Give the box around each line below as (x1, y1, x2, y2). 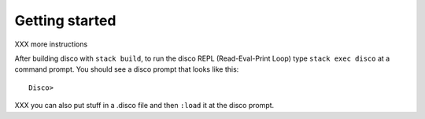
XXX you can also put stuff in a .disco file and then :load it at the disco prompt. (14, 101, 275, 110)
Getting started (14, 12, 116, 29)
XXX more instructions (14, 39, 88, 49)
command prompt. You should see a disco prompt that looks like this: (14, 65, 239, 74)
